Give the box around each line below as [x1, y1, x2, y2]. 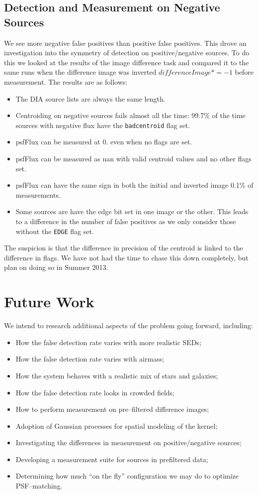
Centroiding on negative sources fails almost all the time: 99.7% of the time [15, 110, 246, 121]
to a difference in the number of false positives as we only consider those [15, 216, 236, 226]
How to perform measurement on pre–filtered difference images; [15, 404, 209, 414]
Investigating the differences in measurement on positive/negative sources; [15, 437, 242, 448]
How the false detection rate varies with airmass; [15, 354, 165, 364]
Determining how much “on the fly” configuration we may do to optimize [15, 471, 239, 481]
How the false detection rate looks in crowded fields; [15, 387, 174, 397]
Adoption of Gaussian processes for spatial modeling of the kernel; [15, 420, 218, 431]
